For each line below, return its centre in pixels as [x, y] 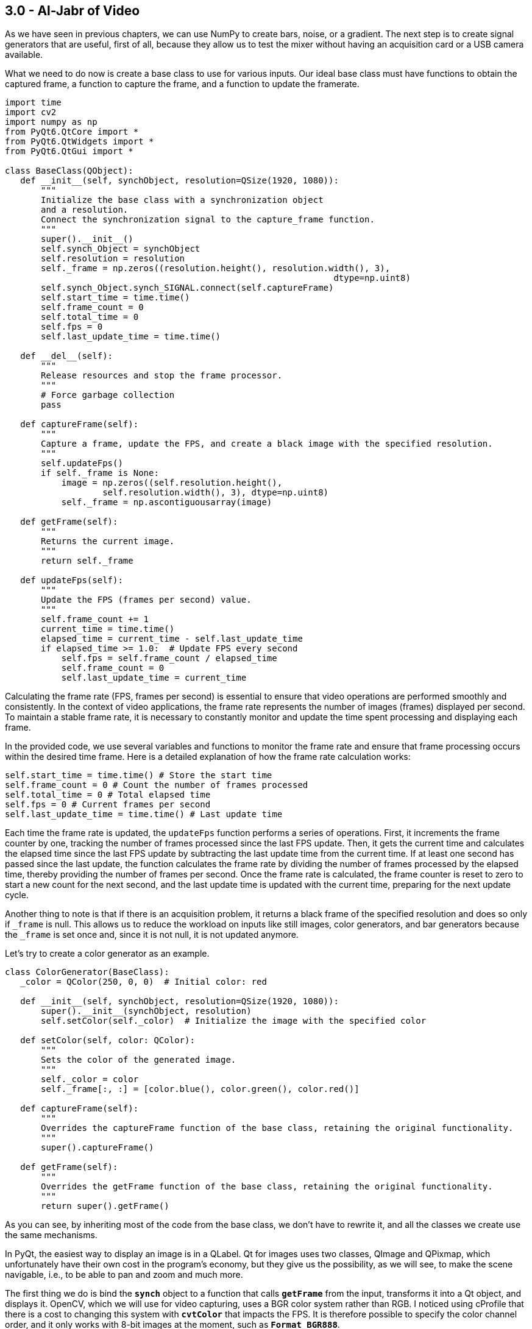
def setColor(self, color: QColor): [108, 1040]
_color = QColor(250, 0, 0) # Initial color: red [144, 982]
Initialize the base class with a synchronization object [182, 200]
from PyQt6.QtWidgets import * [80, 142]
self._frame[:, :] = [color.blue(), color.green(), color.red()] [200, 1089]
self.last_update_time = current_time [154, 678]
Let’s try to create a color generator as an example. [107, 954]
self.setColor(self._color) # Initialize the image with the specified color [234, 1021]
